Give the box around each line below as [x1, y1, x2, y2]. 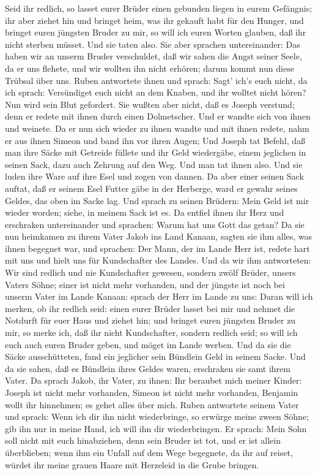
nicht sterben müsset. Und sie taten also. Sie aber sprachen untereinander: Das [5, 37, 300, 50]
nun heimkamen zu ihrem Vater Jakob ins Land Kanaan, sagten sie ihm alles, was [5, 230, 312, 243]
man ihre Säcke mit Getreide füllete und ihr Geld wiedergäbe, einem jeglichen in [5, 146, 306, 159]
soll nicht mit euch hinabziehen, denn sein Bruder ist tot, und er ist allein [5, 434, 281, 447]
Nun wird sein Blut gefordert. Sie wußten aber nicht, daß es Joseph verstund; [5, 97, 295, 110]
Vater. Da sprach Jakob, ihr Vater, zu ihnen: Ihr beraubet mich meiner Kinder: [5, 374, 302, 387]
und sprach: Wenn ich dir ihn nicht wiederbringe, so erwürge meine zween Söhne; [5, 410, 309, 423]
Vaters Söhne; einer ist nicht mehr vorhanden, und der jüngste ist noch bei [5, 278, 285, 291]
